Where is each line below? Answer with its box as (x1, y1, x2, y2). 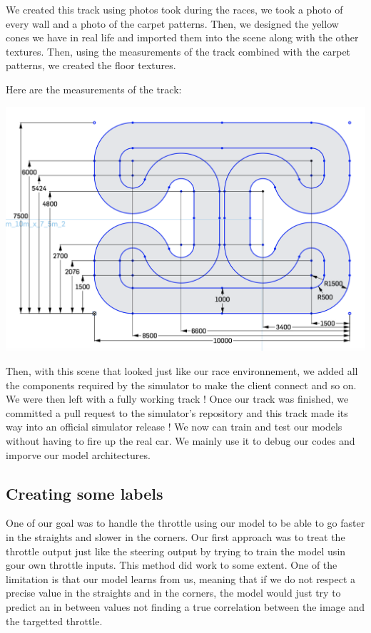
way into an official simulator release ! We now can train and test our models (6, 419, 342, 434)
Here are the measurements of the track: (6, 81, 182, 96)
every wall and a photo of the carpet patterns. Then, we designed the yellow (6, 16, 339, 31)
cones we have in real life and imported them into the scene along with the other (6, 30, 359, 45)
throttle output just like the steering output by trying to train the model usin (6, 543, 346, 558)
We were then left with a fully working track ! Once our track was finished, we (6, 391, 349, 406)
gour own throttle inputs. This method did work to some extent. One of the (6, 557, 337, 572)
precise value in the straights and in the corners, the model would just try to (6, 585, 341, 600)
